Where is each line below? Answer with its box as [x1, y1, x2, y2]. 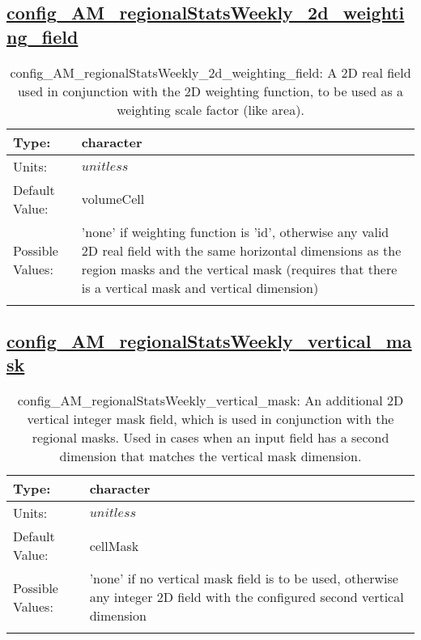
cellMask [89, 536, 139, 555]
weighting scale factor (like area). [117, 100, 304, 119]
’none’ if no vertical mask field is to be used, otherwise [89, 569, 398, 588]
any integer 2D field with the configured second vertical [89, 587, 404, 607]
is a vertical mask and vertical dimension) [81, 278, 319, 297]
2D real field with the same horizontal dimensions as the [81, 240, 402, 260]
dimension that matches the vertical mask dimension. [59, 447, 362, 466]
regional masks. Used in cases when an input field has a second [32, 428, 389, 447]
